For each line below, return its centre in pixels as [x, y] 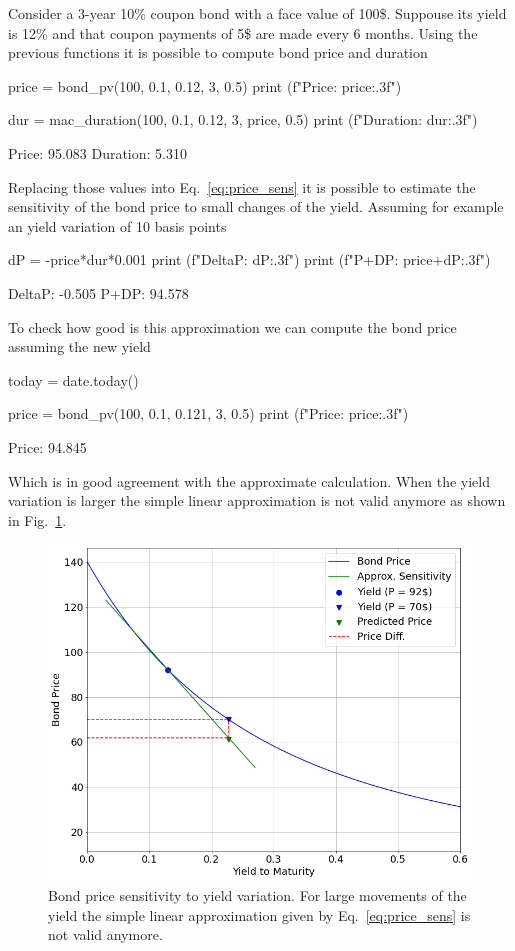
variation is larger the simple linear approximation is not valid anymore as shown [257, 500]
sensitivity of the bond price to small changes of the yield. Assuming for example [256, 206]
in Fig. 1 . [37, 519]
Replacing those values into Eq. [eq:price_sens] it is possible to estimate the [242, 186]
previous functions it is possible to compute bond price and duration [218, 52]
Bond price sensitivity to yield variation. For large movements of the [257, 894]
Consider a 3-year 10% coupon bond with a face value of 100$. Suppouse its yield [257, 13]
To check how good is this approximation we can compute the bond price [232, 326]
